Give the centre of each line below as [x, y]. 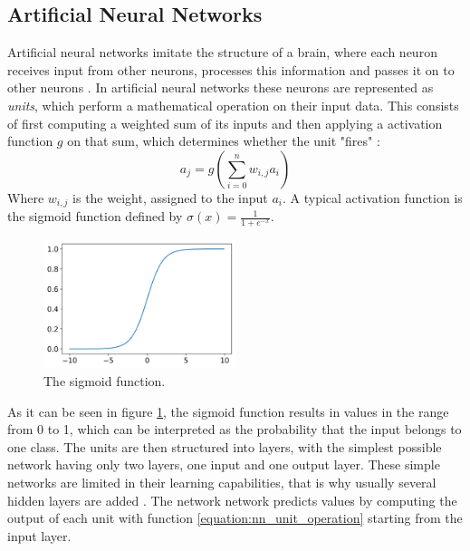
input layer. [39, 535]
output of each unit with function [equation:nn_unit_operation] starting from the [235, 518]
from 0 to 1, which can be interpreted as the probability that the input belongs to [235, 429]
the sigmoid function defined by [95, 216]
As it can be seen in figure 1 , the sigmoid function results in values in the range [228, 411]
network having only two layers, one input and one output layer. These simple [224, 464]
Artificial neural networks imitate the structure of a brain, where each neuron [222, 52]
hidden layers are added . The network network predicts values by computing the [232, 500]
